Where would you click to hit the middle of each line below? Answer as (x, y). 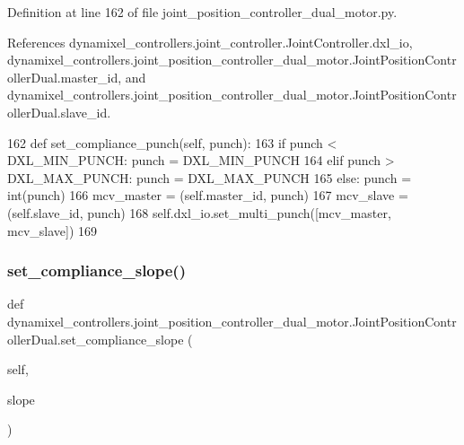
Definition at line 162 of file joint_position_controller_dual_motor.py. (202, 12)
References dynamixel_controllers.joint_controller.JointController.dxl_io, (210, 42)
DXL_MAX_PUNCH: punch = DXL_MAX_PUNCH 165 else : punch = (210, 177)
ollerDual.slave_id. (59, 112)
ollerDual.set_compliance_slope (96, 339)
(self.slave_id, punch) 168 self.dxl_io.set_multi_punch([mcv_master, (199, 212)
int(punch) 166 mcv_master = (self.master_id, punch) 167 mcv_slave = (208, 195)
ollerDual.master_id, (65, 77)
